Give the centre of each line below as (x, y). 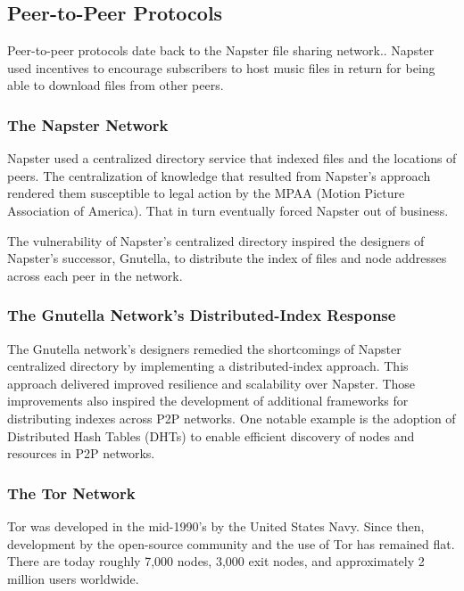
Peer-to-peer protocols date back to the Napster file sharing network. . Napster (221, 50)
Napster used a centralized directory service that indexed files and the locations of (232, 158)
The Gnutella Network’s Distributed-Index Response (202, 315)
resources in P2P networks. (81, 453)
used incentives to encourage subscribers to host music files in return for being (221, 67)
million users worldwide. (73, 578)
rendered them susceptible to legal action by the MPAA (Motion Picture (206, 193)
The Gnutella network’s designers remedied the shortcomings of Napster (204, 348)
